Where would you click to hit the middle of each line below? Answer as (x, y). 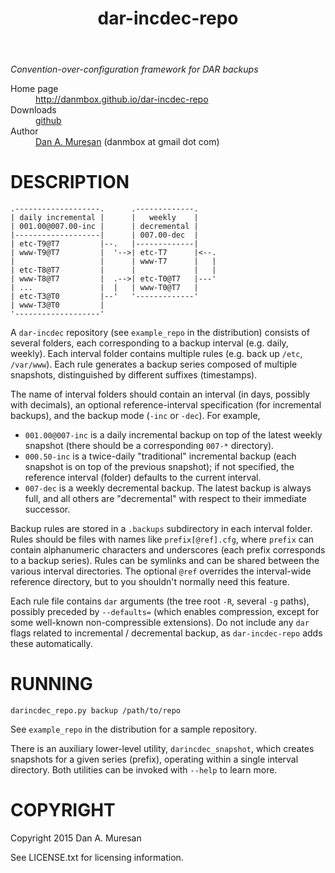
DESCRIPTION (70, 182)
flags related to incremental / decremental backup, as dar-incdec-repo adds (166, 633)
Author (24, 131)
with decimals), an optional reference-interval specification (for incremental (166, 405)
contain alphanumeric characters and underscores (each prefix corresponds (168, 550)
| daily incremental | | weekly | (104, 218)
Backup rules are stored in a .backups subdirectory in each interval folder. (161, 529)
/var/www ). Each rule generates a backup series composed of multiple (154, 364)
